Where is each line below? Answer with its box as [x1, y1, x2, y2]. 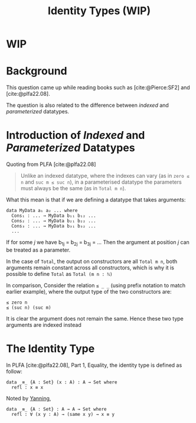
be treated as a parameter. [6, 246, 71, 253]
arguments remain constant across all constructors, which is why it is [6, 264, 174, 271]
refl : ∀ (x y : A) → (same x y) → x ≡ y [11, 411, 115, 417]
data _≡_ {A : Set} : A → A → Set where [6, 406, 107, 412]
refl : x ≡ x [11, 384, 44, 391]
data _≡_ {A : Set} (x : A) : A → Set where [6, 379, 117, 385]
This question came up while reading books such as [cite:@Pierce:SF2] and [6, 84, 190, 91]
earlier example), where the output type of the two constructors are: [6, 288, 172, 295]
